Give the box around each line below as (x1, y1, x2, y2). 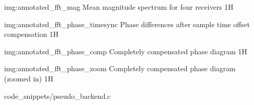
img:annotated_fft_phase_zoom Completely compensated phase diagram (4, 63, 236, 74)
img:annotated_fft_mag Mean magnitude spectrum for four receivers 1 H (4, 2, 233, 12)
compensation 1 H (4, 29, 58, 39)
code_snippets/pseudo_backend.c (4, 90, 111, 101)
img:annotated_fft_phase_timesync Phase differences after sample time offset (4, 18, 250, 29)
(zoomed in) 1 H (4, 73, 53, 83)
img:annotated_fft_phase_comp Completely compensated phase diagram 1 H (4, 46, 247, 56)
